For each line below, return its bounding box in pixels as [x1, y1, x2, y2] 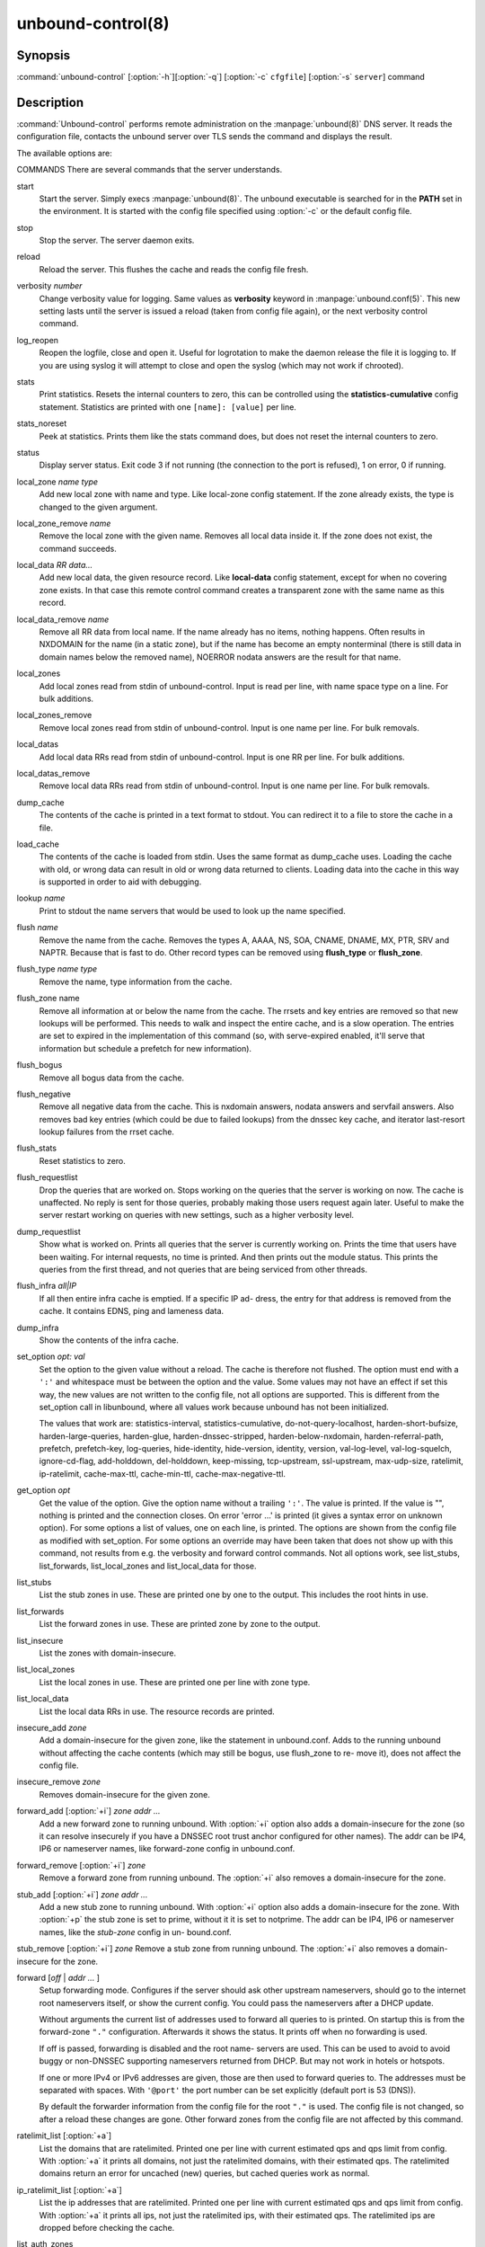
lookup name [16, 893, 66, 903]
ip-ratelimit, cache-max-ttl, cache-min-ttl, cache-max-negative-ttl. [39, 1468, 287, 1479]
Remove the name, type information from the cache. [39, 976, 233, 987]
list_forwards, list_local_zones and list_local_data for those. [39, 1560, 257, 1571]
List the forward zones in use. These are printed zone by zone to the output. [39, 1619, 321, 1630]
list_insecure [16, 1635, 64, 1646]
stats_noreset [16, 418, 67, 429]
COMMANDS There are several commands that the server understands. [16, 164, 283, 175]
